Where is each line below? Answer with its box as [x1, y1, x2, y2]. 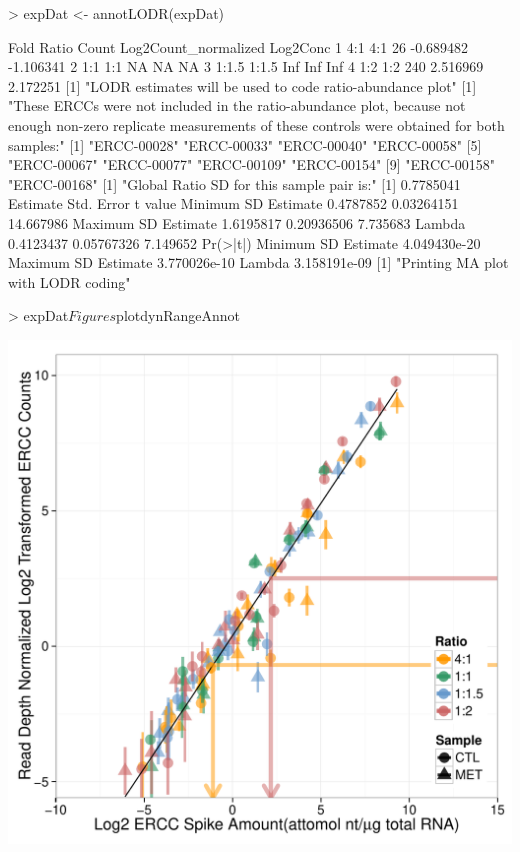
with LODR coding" [8, 271, 131, 292]
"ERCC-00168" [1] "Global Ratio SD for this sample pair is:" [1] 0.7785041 [8, 173, 461, 194]
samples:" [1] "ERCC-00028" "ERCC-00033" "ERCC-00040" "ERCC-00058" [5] [8, 134, 482, 155]
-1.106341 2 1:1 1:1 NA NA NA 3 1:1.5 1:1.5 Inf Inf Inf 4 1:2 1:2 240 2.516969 [8, 56, 484, 77]
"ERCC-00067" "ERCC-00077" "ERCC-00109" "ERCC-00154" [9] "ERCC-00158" [8, 154, 496, 175]
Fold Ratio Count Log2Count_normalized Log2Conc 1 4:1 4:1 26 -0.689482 [8, 36, 469, 57]
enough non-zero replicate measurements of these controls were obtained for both [8, 114, 505, 135]
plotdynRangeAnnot [116, 305, 240, 326]
